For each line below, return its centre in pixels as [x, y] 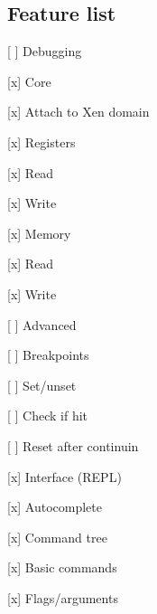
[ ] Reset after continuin [73, 445]
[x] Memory [39, 233]
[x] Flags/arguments [63, 597]
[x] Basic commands [62, 567]
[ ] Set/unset [42, 385]
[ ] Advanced [42, 324]
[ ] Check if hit [48, 416]
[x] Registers [42, 142]
